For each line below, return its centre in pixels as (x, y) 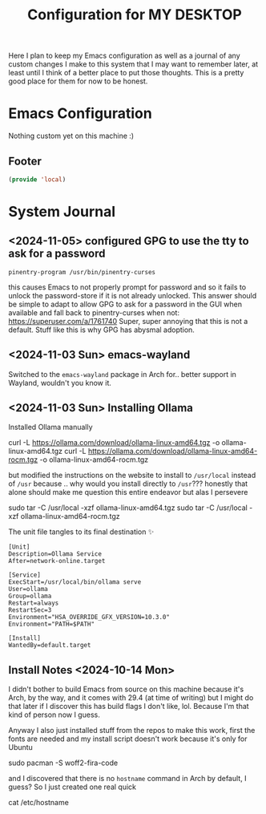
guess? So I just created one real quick (73, 787)
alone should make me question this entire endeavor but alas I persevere (128, 492)
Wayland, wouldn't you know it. (60, 383)
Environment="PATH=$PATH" (51, 624)
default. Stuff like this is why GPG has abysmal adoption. (101, 330)
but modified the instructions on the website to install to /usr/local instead (132, 476)
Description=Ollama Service (55, 554)
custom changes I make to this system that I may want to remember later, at (133, 64)
